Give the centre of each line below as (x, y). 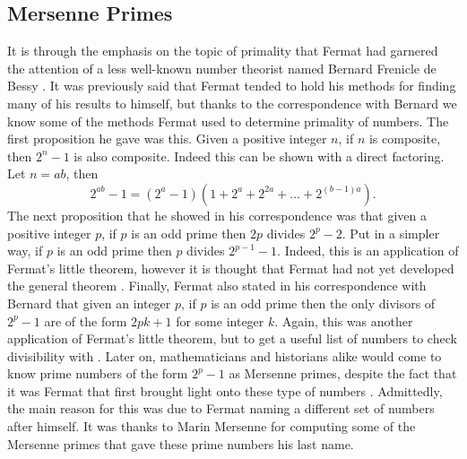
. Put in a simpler (391, 233)
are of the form (86, 320)
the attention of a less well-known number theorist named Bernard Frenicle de (222, 68)
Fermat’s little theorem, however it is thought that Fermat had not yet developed (231, 268)
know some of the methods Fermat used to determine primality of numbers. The (228, 121)
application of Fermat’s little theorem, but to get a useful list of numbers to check (232, 338)
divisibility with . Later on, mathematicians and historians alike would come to (225, 355)
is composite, (405, 139)
